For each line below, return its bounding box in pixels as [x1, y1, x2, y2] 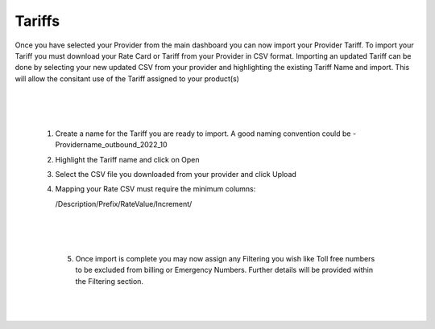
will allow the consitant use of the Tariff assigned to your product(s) [14, 73, 239, 84]
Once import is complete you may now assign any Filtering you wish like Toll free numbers [75, 254, 375, 264]
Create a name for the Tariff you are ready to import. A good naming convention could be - [55, 129, 357, 138]
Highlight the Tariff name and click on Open [55, 154, 201, 164]
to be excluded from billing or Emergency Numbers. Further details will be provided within [75, 265, 374, 275]
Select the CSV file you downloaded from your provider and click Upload [55, 170, 297, 179]
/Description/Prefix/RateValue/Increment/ [55, 199, 193, 208]
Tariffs [14, 12, 60, 30]
